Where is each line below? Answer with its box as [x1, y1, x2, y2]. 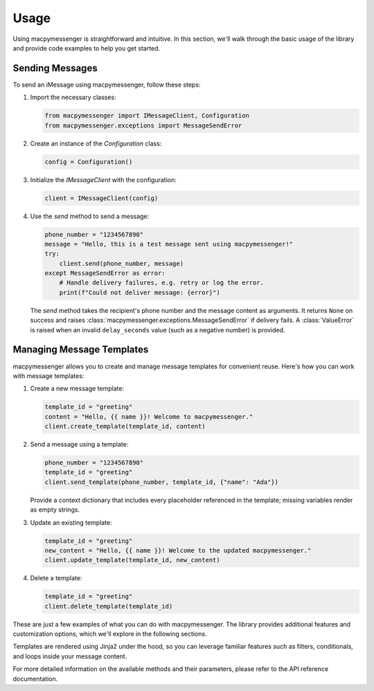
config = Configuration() [44, 158, 133, 165]
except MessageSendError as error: [44, 269, 166, 277]
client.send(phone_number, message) [59, 260, 184, 267]
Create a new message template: [30, 384, 125, 393]
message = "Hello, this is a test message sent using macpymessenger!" [44, 240, 294, 248]
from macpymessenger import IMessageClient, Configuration [44, 111, 249, 120]
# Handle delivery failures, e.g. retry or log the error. [59, 279, 265, 287]
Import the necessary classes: [30, 93, 117, 102]
